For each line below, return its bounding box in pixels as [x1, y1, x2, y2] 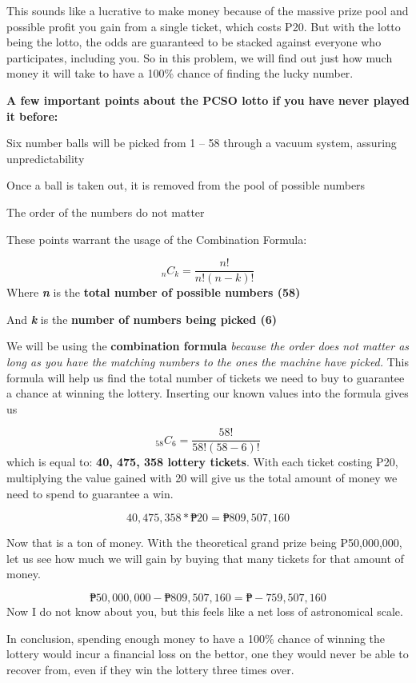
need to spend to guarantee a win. [6, 485, 174, 501]
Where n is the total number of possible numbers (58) [6, 284, 301, 301]
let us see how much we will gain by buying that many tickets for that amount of [6, 549, 404, 566]
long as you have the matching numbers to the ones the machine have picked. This [6, 353, 410, 369]
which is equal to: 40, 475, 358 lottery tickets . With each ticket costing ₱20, [6, 453, 398, 470]
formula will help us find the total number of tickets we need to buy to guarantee [6, 369, 405, 385]
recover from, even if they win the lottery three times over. [6, 661, 294, 677]
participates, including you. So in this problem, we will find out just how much [6, 49, 393, 66]
